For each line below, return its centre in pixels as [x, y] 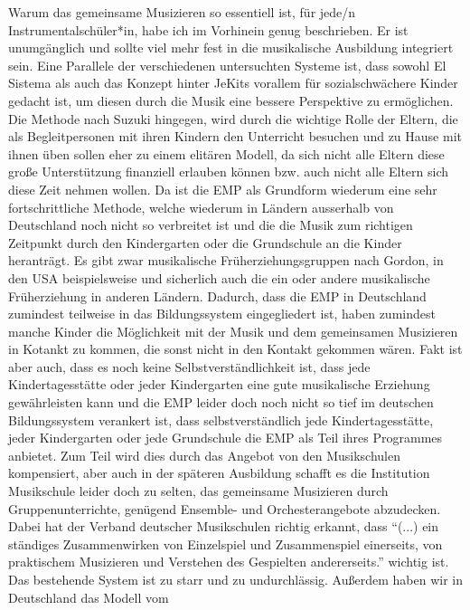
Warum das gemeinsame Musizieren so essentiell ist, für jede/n [182, 12]
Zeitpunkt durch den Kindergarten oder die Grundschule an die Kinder [205, 242]
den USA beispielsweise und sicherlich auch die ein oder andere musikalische [219, 277]
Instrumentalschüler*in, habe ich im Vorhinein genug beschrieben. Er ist [208, 29]
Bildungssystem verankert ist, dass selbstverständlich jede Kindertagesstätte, [221, 419]
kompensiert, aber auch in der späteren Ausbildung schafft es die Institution [219, 473]
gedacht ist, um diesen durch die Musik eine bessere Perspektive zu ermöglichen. [231, 100]
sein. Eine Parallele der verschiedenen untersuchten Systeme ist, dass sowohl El [227, 65]
